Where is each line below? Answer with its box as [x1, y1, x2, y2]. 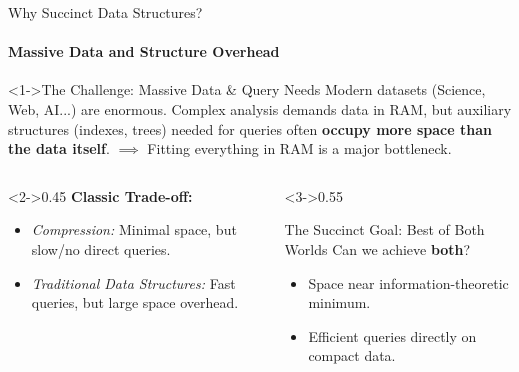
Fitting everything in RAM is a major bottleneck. [147, 138, 452, 159]
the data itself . [8, 138, 110, 159]
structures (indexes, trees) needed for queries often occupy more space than [8, 118, 492, 139]
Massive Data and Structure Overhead [8, 41, 280, 62]
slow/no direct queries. [31, 238, 171, 259]
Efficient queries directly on [308, 325, 477, 346]
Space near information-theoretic [308, 272, 509, 293]
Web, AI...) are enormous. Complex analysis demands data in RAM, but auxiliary [8, 98, 512, 119]
